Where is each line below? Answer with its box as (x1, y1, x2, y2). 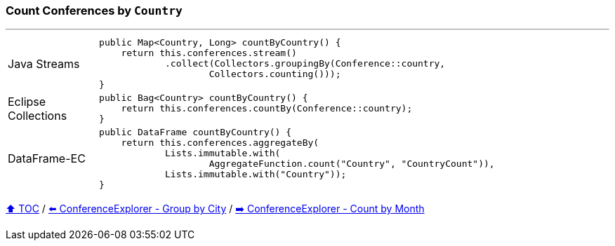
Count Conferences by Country (6, 4, 183, 18)
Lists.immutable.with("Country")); (165, 169, 347, 180)
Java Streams (8, 56, 80, 71)
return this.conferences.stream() (121, 48, 297, 59)
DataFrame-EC (8, 151, 86, 166)
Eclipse (8, 94, 46, 109)
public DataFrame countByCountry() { (99, 127, 292, 138)
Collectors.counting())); (209, 69, 341, 80)
